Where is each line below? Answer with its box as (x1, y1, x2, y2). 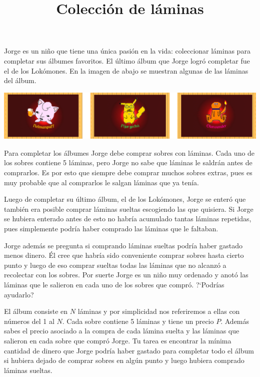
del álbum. (4, 75, 36, 86)
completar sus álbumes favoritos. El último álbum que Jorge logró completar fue (4, 55, 250, 66)
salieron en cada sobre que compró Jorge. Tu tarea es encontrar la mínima (4, 335, 231, 345)
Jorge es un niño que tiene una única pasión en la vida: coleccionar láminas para (4, 46, 250, 56)
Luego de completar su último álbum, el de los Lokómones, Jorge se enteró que (4, 194, 246, 204)
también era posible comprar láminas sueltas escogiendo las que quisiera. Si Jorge (4, 203, 253, 214)
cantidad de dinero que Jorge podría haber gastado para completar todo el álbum (4, 345, 254, 355)
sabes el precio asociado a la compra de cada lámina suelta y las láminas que (4, 325, 239, 336)
